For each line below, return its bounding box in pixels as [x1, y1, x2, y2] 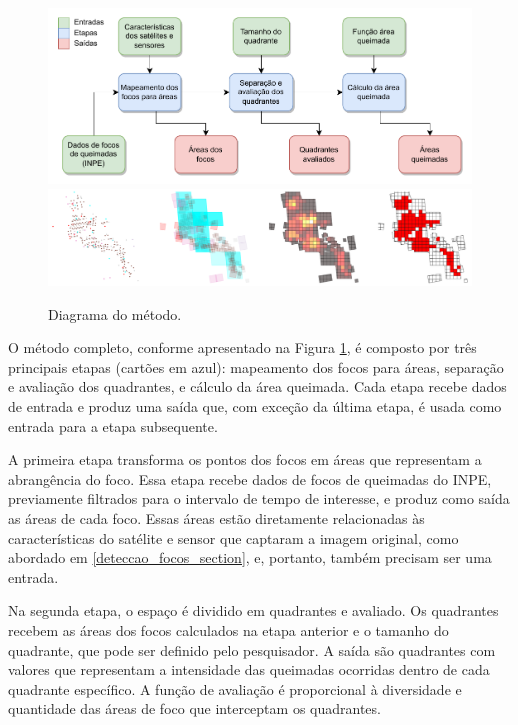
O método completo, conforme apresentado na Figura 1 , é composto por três [8, 337, 477, 358]
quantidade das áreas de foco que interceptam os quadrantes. [8, 698, 381, 719]
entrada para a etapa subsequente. [8, 415, 218, 436]
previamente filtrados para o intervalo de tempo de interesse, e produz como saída [8, 488, 510, 509]
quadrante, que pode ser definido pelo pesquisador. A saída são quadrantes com [8, 639, 496, 660]
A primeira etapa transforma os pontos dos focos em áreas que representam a [8, 449, 482, 470]
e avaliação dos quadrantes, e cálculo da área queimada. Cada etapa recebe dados [8, 376, 507, 397]
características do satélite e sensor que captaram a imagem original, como [8, 527, 459, 548]
